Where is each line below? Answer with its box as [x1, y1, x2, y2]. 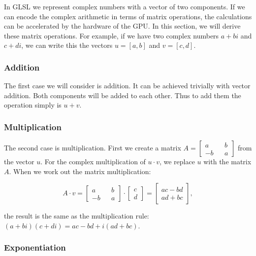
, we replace [159, 156, 195, 167]
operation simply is [4, 100, 62, 110]
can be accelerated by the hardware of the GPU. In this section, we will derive [4, 21, 241, 31]
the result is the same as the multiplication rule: [4, 211, 149, 221]
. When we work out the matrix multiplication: [9, 166, 151, 176]
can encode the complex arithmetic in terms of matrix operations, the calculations [4, 11, 252, 21]
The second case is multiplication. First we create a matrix [4, 143, 181, 153]
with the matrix [203, 156, 252, 167]
